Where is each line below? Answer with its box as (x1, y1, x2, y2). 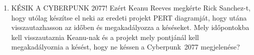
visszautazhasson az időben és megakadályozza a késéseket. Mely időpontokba (11, 22, 250, 32)
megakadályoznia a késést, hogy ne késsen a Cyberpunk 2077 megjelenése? (11, 41, 240, 52)
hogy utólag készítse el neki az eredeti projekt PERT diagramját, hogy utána (11, 12, 247, 22)
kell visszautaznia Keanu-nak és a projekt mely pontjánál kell (11, 31, 199, 42)
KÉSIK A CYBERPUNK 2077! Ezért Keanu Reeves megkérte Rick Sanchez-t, (11, 2, 251, 12)
